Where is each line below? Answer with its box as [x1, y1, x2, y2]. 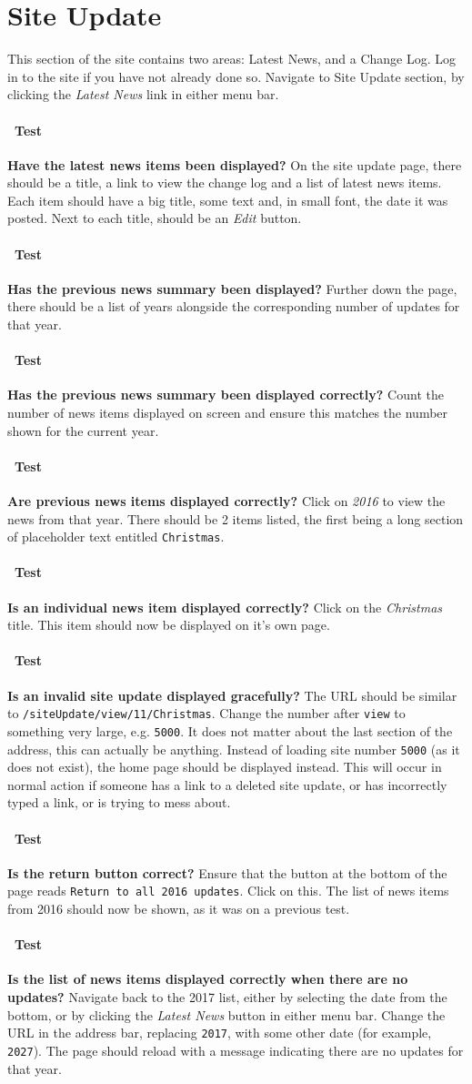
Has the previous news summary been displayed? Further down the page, [7, 279, 457, 298]
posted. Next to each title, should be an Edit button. [7, 208, 302, 228]
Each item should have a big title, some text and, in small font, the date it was [7, 190, 448, 209]
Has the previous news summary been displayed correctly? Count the [7, 385, 444, 404]
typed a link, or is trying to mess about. [7, 793, 231, 812]
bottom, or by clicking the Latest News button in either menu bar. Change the [7, 1005, 446, 1024]
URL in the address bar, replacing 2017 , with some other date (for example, [7, 1023, 432, 1042]
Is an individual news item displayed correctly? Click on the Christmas [7, 597, 443, 616]
